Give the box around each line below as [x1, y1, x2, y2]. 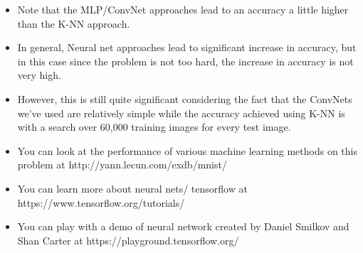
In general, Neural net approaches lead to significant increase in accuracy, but [17, 40, 357, 55]
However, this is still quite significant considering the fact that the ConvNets [17, 91, 352, 106]
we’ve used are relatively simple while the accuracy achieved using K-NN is [17, 105, 345, 120]
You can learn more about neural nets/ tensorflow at [17, 181, 248, 195]
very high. [17, 68, 61, 82]
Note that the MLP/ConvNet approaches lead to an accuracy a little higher [17, 2, 349, 16]
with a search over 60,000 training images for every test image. [17, 119, 291, 134]
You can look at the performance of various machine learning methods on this [17, 143, 357, 158]
